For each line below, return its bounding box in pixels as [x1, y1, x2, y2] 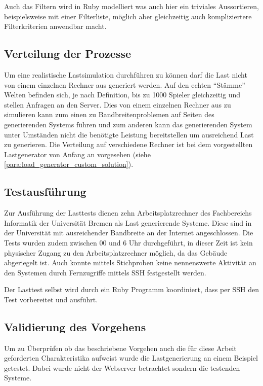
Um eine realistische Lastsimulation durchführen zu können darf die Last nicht [4, 69, 247, 80]
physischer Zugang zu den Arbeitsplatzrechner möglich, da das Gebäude [4, 247, 228, 258]
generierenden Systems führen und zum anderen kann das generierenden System [4, 119, 252, 129]
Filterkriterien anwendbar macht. [4, 21, 107, 31]
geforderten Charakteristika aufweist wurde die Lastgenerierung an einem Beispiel [4, 353, 258, 363]
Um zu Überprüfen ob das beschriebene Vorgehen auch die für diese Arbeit [4, 342, 237, 353]
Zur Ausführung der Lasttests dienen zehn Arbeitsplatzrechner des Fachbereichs [4, 207, 252, 218]
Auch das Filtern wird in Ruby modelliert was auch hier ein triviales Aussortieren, [4, 1, 259, 11]
